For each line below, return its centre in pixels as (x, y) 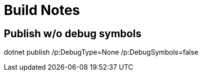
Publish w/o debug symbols (73, 33)
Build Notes (42, 10)
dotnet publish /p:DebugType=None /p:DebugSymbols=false (101, 52)
